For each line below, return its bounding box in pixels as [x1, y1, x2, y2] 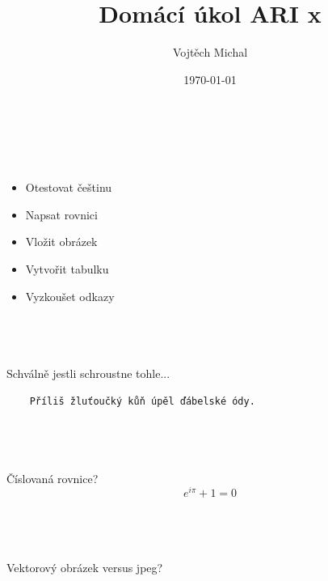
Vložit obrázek [25, 233, 98, 250]
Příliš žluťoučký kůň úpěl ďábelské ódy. [29, 396, 255, 408]
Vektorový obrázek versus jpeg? [6, 558, 163, 575]
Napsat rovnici [25, 206, 98, 223]
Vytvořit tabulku [25, 261, 109, 278]
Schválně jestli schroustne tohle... [6, 365, 170, 382]
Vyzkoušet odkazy [25, 287, 115, 304]
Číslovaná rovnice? [6, 469, 99, 486]
